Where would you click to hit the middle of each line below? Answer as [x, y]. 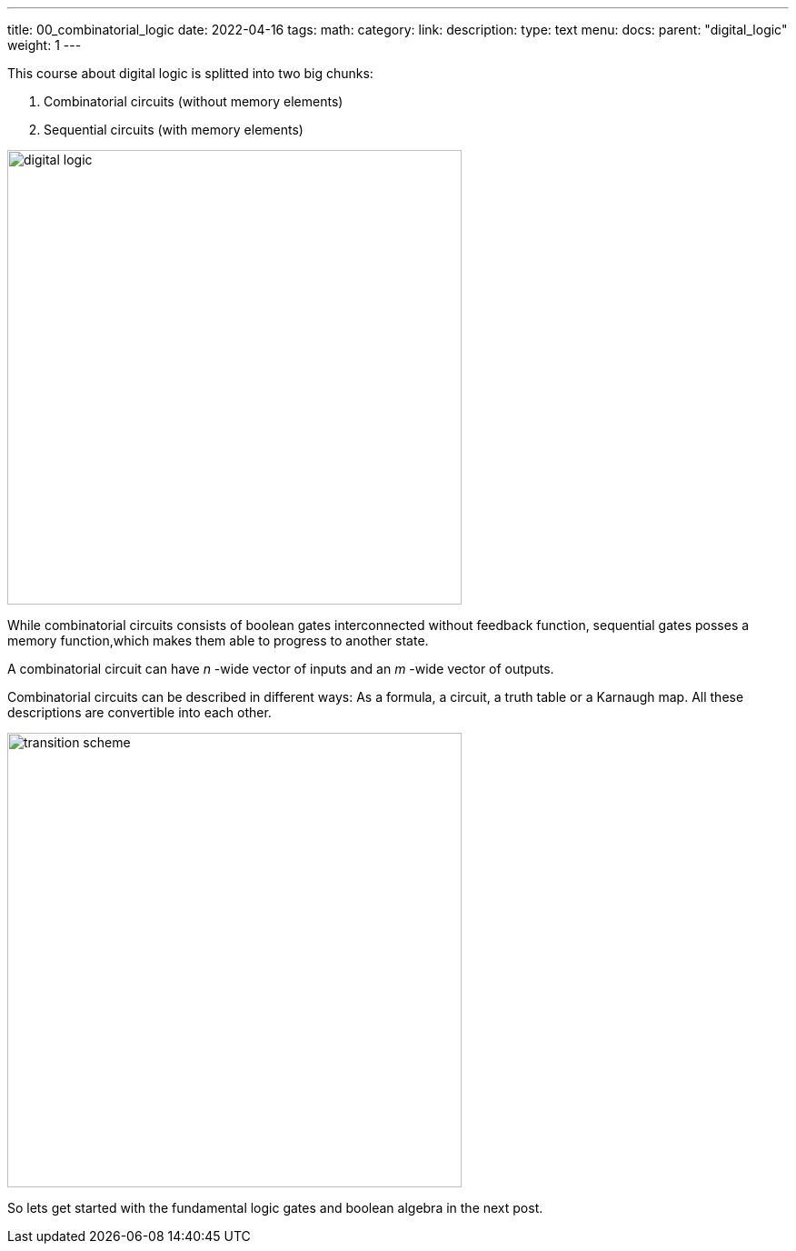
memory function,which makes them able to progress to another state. [218, 641]
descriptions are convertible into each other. [139, 712]
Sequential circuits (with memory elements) [174, 130]
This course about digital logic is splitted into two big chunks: [190, 73]
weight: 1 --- [45, 45]
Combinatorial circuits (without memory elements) [194, 101]
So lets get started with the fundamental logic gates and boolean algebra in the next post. [275, 1208]
